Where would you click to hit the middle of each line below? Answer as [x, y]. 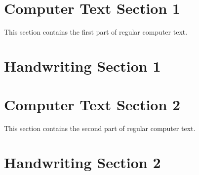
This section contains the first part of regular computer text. [96, 32]
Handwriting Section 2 [82, 162]
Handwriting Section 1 [82, 66]
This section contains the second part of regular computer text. [100, 128]
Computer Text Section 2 [92, 105]
